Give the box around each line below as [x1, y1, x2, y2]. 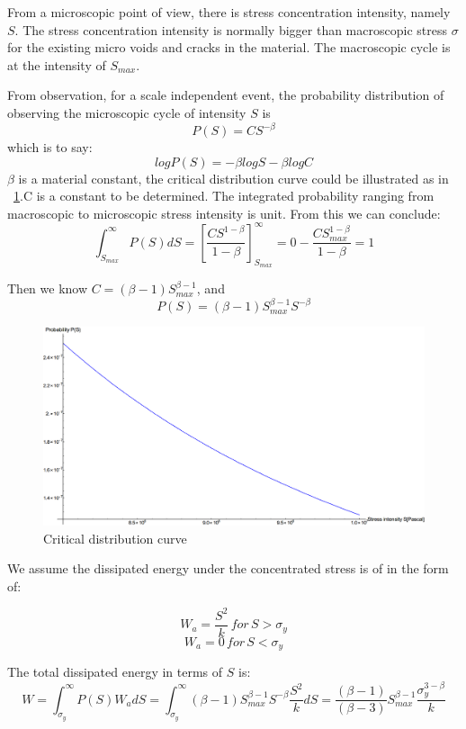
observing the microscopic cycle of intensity [7, 103, 246, 121]
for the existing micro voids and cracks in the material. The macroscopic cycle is [7, 38, 451, 57]
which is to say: [7, 138, 93, 157]
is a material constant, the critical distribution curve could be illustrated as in [18, 168, 449, 187]
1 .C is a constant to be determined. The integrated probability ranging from [13, 186, 435, 205]
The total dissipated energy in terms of [7, 662, 223, 681]
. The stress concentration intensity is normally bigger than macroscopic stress [14, 20, 447, 39]
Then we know [7, 279, 88, 298]
